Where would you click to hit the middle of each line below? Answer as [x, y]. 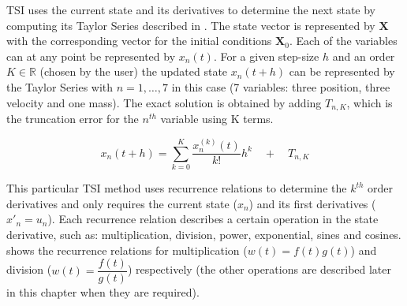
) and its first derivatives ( [312, 203]
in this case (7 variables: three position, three [281, 86]
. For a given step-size [266, 56]
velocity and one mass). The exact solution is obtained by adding [164, 102]
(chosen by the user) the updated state [134, 71]
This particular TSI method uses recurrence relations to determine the [177, 188]
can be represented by [342, 71]
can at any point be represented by [91, 56]
